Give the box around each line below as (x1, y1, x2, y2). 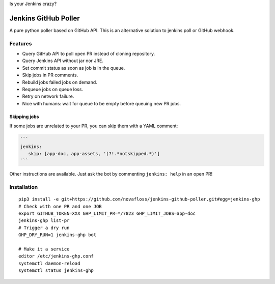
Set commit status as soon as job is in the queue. (22, 65, 125, 71)
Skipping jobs (9, 113, 39, 120)
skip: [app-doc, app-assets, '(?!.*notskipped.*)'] (28, 151, 160, 156)
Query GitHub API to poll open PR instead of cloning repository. (22, 51, 155, 57)
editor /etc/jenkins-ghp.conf (18, 253, 94, 259)
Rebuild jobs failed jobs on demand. (22, 79, 98, 85)
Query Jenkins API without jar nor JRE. (22, 58, 104, 64)
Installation (9, 184, 38, 191)
